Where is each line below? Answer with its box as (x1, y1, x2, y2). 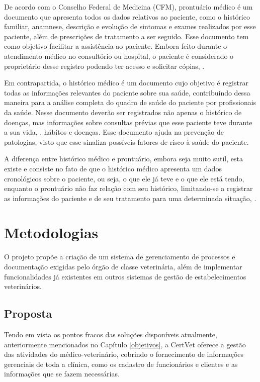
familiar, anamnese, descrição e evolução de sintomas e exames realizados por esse (4, 21, 256, 32)
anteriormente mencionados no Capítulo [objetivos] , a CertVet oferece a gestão (4, 339, 246, 349)
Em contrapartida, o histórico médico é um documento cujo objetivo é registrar (4, 77, 248, 88)
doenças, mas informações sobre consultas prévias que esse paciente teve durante (4, 117, 252, 127)
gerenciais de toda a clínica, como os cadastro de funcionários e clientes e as (4, 358, 238, 369)
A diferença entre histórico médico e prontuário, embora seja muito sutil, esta (4, 153, 243, 164)
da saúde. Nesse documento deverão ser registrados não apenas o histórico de (4, 107, 242, 117)
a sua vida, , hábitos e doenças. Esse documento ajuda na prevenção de (4, 127, 224, 137)
